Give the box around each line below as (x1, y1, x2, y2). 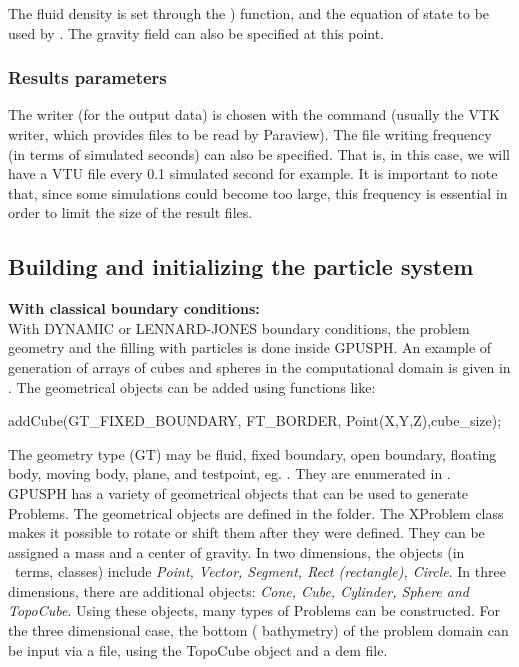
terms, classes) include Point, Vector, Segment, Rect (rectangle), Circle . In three (14, 561, 506, 582)
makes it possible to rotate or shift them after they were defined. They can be (8, 522, 485, 543)
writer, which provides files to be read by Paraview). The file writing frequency (8, 124, 492, 144)
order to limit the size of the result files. (8, 202, 253, 223)
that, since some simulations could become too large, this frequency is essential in (8, 182, 508, 203)
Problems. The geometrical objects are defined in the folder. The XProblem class (8, 502, 504, 523)
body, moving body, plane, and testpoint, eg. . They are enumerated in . (8, 463, 451, 484)
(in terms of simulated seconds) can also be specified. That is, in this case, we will (8, 143, 510, 164)
